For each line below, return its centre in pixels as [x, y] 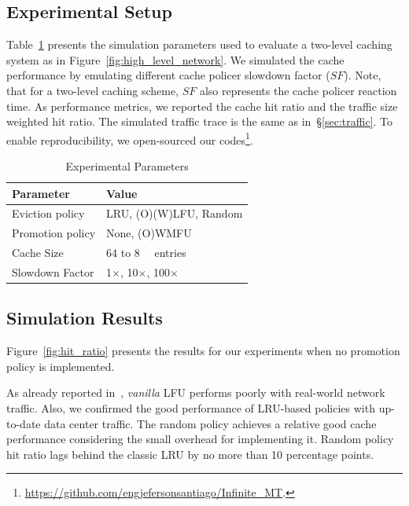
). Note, [363, 75]
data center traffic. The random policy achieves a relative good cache [210, 423]
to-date [24, 423]
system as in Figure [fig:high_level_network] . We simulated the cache [175, 59]
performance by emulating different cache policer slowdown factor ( [168, 75]
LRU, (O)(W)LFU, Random [175, 213]
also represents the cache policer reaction [298, 90]
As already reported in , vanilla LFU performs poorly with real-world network [196, 392]
